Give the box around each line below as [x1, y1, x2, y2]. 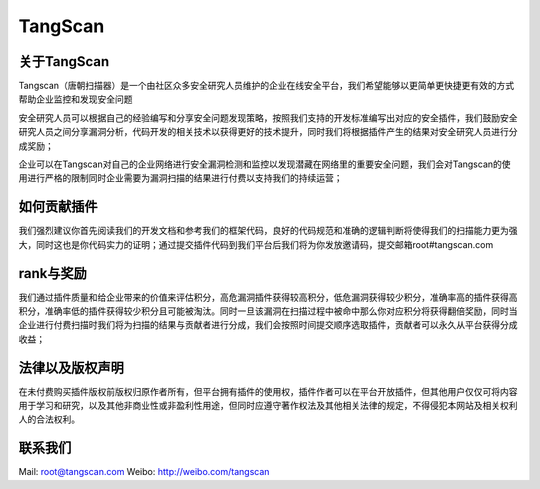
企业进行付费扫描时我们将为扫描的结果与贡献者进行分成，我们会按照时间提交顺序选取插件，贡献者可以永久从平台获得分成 [18, 319, 518, 331]
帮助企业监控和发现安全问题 [18, 93, 133, 105]
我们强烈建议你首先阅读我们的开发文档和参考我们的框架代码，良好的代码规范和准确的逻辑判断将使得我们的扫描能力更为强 [18, 225, 518, 237]
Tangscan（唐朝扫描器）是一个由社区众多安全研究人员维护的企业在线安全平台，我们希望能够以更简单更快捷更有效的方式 [18, 80, 515, 92]
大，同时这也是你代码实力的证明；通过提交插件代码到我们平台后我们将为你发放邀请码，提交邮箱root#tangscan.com [18, 238, 494, 250]
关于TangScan [18, 53, 110, 70]
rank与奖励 [18, 265, 87, 282]
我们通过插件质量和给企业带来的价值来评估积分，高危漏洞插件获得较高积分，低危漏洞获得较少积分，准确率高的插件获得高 [18, 291, 518, 303]
